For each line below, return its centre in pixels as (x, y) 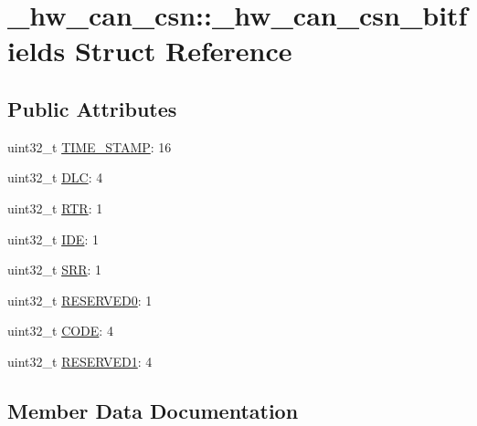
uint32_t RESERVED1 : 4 (80, 361)
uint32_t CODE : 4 (60, 331)
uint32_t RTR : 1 (55, 208)
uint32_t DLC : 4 (55, 177)
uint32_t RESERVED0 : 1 (80, 300)
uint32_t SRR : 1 (55, 270)
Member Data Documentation (153, 410)
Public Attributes (92, 108)
